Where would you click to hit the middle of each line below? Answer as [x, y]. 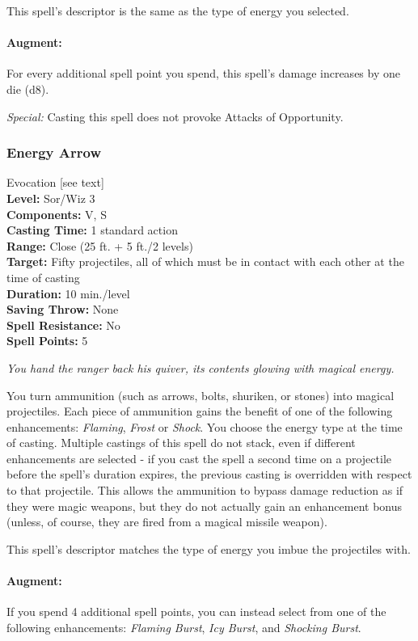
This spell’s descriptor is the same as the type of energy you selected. [178, 11]
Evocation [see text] [55, 182]
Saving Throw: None [63, 309]
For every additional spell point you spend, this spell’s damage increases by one [203, 73]
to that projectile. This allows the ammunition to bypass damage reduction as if [205, 490]
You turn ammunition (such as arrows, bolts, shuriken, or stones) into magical [201, 395]
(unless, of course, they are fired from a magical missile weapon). [167, 522]
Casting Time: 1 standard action [92, 230]
